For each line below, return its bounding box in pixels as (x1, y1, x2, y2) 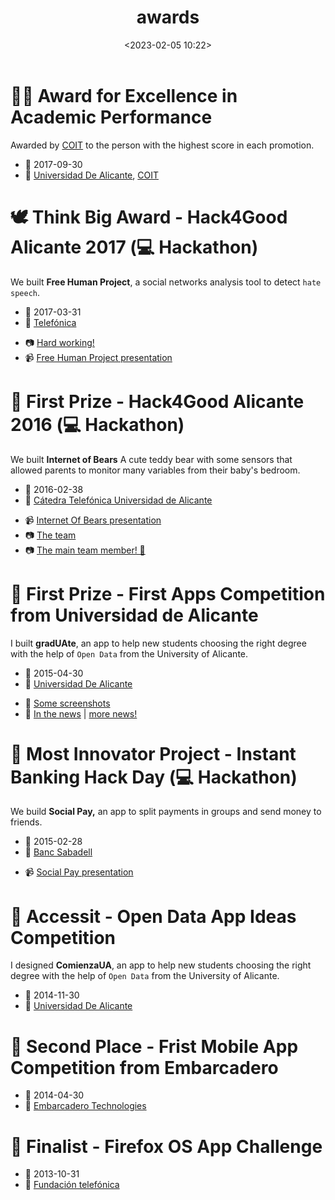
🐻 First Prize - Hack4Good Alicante (10, 390, 305, 413)
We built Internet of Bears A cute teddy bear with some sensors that (10, 453, 293, 465)
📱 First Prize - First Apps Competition (10, 582, 326, 605)
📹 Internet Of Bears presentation (24, 514, 162, 526)
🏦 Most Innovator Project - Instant (10, 742, 297, 765)
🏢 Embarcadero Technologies (24, 1100, 147, 1112)
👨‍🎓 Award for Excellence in (10, 84, 238, 107)
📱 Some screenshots (24, 697, 111, 709)
